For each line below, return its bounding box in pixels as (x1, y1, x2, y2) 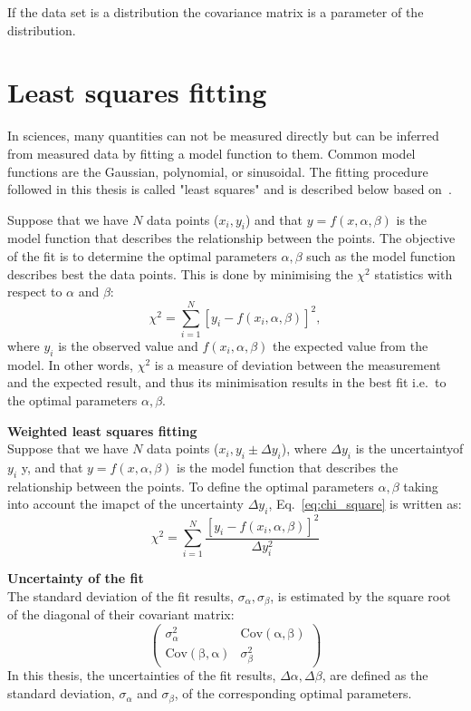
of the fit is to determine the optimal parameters (7, 247, 277, 266)
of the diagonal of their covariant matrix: (7, 605, 235, 624)
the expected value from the (273, 336, 428, 355)
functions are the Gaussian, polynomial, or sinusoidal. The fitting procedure (7, 161, 428, 180)
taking (403, 476, 438, 495)
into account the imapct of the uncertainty (7, 494, 244, 513)
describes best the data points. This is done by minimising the (7, 264, 353, 283)
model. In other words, (7, 355, 133, 374)
